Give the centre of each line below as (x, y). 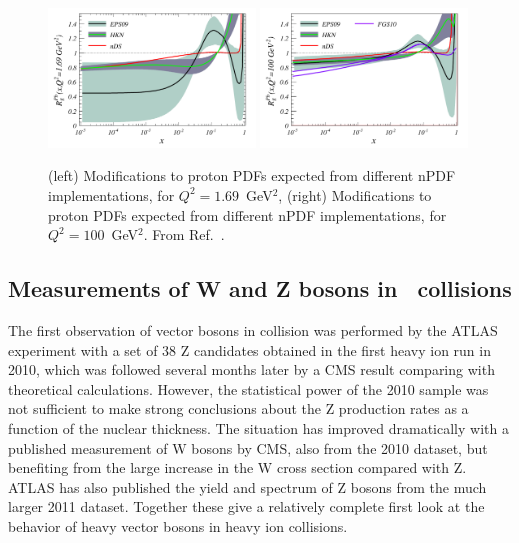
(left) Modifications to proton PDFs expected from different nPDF (252, 175)
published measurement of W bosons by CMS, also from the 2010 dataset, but (248, 447)
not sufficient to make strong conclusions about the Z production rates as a (238, 408)
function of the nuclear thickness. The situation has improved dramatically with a (258, 427)
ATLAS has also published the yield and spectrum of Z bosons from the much (247, 486)
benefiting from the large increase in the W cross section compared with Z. (237, 467)
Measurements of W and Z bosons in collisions (260, 288)
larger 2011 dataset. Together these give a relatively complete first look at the (246, 506)
